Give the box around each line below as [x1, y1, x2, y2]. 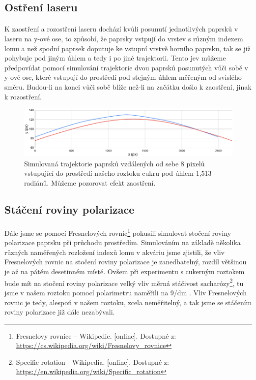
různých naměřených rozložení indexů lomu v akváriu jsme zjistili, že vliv [4, 247, 225, 257]
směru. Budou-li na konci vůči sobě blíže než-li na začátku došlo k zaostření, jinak [4, 81, 252, 92]
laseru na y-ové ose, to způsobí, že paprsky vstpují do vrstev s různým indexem [4, 33, 243, 43]
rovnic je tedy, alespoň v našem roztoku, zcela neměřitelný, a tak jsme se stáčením [4, 297, 252, 307]
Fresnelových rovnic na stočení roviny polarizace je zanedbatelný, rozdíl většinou [4, 256, 247, 267]
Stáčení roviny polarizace [4, 202, 135, 217]
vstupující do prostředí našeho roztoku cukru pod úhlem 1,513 [24, 168, 212, 178]
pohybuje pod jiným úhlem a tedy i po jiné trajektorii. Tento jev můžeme [4, 53, 226, 63]
